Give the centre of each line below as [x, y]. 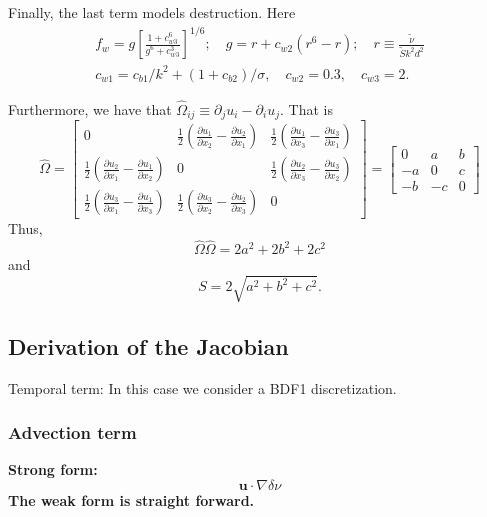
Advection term [72, 432]
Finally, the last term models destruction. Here [152, 12]
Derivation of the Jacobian [148, 345]
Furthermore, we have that [90, 108]
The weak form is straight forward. [131, 499]
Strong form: [53, 469]
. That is [306, 108]
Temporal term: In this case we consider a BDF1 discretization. [202, 387]
